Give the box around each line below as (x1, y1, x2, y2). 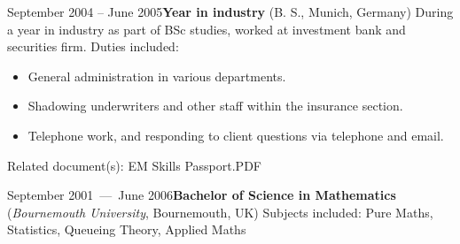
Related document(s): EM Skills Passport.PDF (7, 156, 261, 174)
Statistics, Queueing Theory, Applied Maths (7, 220, 246, 239)
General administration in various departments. (27, 66, 286, 85)
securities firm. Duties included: (7, 37, 179, 56)
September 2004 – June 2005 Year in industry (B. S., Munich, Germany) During (7, 3, 454, 20)
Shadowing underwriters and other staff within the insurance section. (27, 96, 403, 115)
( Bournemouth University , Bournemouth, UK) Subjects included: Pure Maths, (7, 202, 433, 221)
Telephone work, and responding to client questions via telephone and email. (27, 126, 444, 144)
